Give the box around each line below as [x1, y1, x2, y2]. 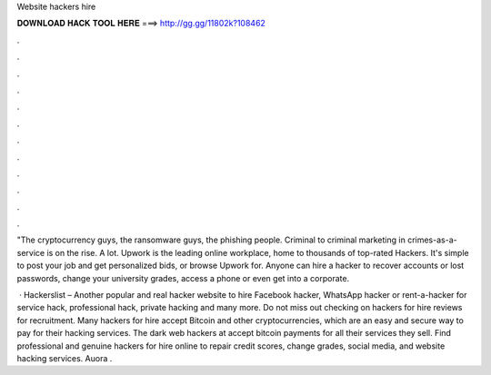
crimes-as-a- [407, 234, 458, 245]
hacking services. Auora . [16, 352, 113, 363]
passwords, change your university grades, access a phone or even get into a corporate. [16, 272, 350, 283]
